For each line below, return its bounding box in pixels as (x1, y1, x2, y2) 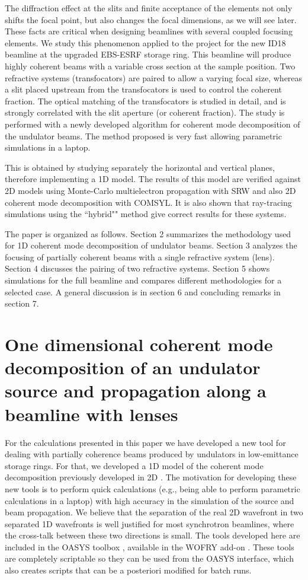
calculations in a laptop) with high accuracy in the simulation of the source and (5, 494, 294, 506)
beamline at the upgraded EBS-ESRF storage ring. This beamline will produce (5, 48, 291, 60)
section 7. (5, 297, 39, 310)
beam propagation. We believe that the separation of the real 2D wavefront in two (5, 506, 303, 518)
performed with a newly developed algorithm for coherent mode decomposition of (5, 117, 300, 130)
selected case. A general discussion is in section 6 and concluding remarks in (5, 285, 281, 298)
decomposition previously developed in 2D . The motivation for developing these (5, 471, 297, 483)
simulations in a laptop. (5, 141, 91, 154)
